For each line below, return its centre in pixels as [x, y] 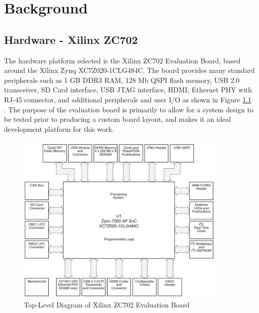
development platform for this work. [59, 129]
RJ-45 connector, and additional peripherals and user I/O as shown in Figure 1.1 [128, 99]
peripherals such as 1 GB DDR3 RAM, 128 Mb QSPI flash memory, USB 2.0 [122, 80]
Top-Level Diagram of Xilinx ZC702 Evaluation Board [107, 305]
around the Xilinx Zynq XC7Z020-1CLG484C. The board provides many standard [129, 70]
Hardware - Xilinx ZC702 [71, 39]
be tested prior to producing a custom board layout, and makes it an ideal [118, 119]
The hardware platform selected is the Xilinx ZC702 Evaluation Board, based [122, 60]
